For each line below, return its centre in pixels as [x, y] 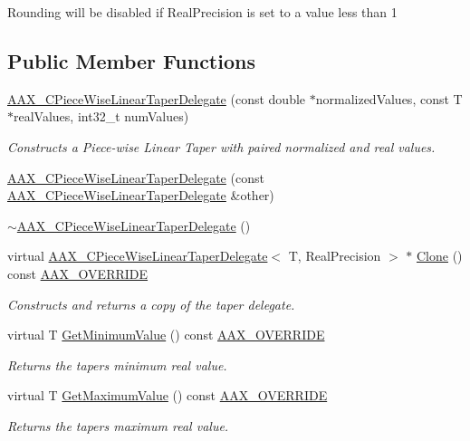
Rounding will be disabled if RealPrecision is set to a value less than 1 [202, 12]
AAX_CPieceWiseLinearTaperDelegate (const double [157, 98]
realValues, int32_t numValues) [101, 116]
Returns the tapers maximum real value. [118, 425]
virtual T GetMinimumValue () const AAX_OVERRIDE [166, 335]
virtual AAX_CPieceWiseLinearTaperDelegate [138, 256]
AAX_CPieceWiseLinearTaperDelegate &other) [141, 195]
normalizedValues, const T [389, 98]
